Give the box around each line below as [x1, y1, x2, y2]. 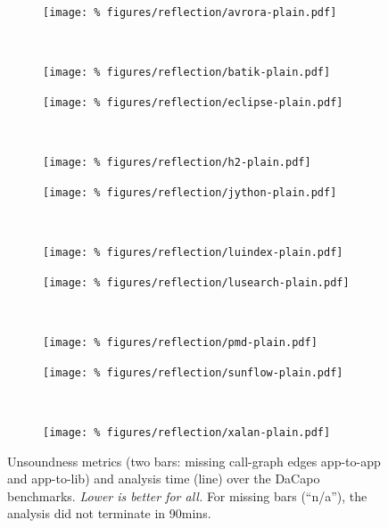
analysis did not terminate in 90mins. [7, 504, 211, 523]
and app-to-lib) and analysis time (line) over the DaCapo [7, 469, 320, 488]
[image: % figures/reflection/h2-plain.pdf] [43, 156, 311, 169]
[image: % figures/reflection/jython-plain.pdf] [43, 186, 337, 199]
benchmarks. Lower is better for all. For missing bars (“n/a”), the [7, 486, 367, 505]
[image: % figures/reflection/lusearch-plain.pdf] [43, 276, 350, 289]
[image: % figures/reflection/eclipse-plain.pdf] [43, 95, 343, 109]
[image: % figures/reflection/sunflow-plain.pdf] [43, 366, 343, 379]
